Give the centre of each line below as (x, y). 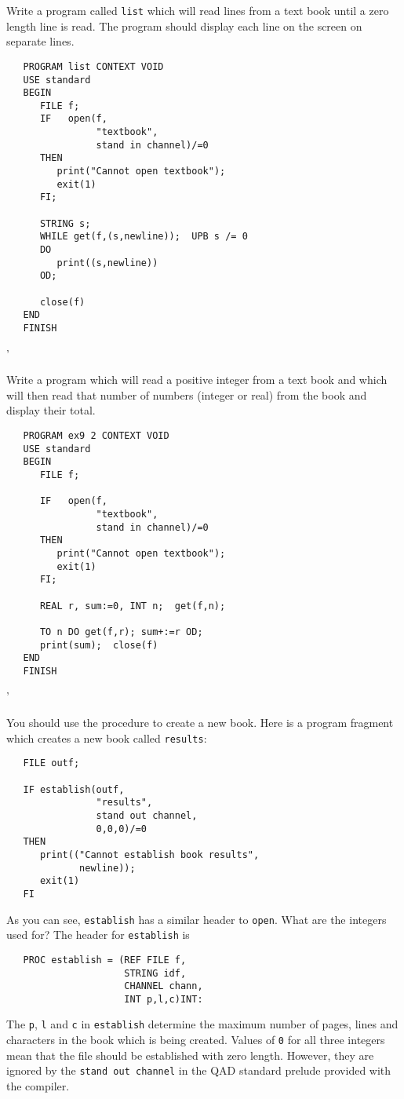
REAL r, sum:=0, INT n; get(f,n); (133, 606)
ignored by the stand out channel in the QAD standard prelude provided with (199, 1070)
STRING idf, (155, 973)
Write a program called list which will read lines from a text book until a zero (198, 10)
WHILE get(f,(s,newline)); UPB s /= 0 (144, 237)
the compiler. (38, 1086)
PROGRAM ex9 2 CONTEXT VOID (96, 436)
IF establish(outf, (74, 789)
